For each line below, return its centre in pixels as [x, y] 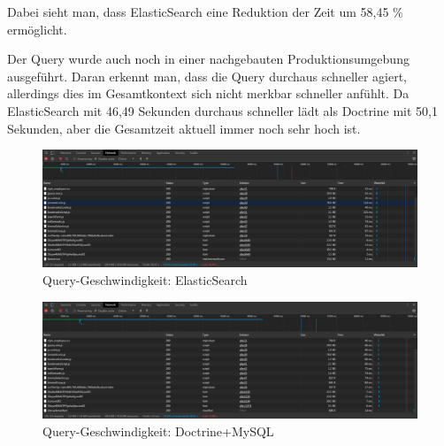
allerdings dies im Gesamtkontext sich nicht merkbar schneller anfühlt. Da [208, 93]
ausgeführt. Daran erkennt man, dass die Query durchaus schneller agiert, [207, 76]
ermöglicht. [37, 29]
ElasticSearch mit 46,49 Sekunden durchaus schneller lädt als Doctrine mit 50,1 [222, 110]
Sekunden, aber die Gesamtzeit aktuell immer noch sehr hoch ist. [184, 128]
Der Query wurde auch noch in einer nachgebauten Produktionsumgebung [208, 59]
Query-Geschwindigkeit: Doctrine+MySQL [158, 431]
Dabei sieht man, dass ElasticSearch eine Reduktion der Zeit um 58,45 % [205, 12]
